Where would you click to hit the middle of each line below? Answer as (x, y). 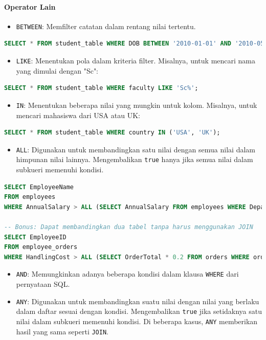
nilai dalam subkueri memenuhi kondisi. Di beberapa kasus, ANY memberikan (137, 321)
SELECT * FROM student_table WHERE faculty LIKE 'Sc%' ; (101, 88)
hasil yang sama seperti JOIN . (62, 331)
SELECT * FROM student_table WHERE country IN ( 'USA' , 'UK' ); (112, 133)
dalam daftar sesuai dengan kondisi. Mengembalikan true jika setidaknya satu (139, 311)
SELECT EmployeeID (35, 237)
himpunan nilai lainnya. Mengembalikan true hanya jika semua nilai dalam (135, 159)
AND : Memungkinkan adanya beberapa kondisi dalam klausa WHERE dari (127, 274)
